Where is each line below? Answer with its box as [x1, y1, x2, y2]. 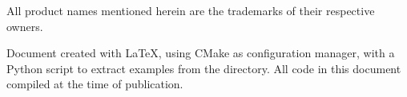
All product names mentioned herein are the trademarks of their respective [6, 2, 375, 18]
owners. [6, 17, 43, 34]
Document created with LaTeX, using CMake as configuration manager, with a [6, 45, 395, 61]
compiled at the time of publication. [6, 76, 183, 92]
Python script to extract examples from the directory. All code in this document [6, 60, 401, 76]
